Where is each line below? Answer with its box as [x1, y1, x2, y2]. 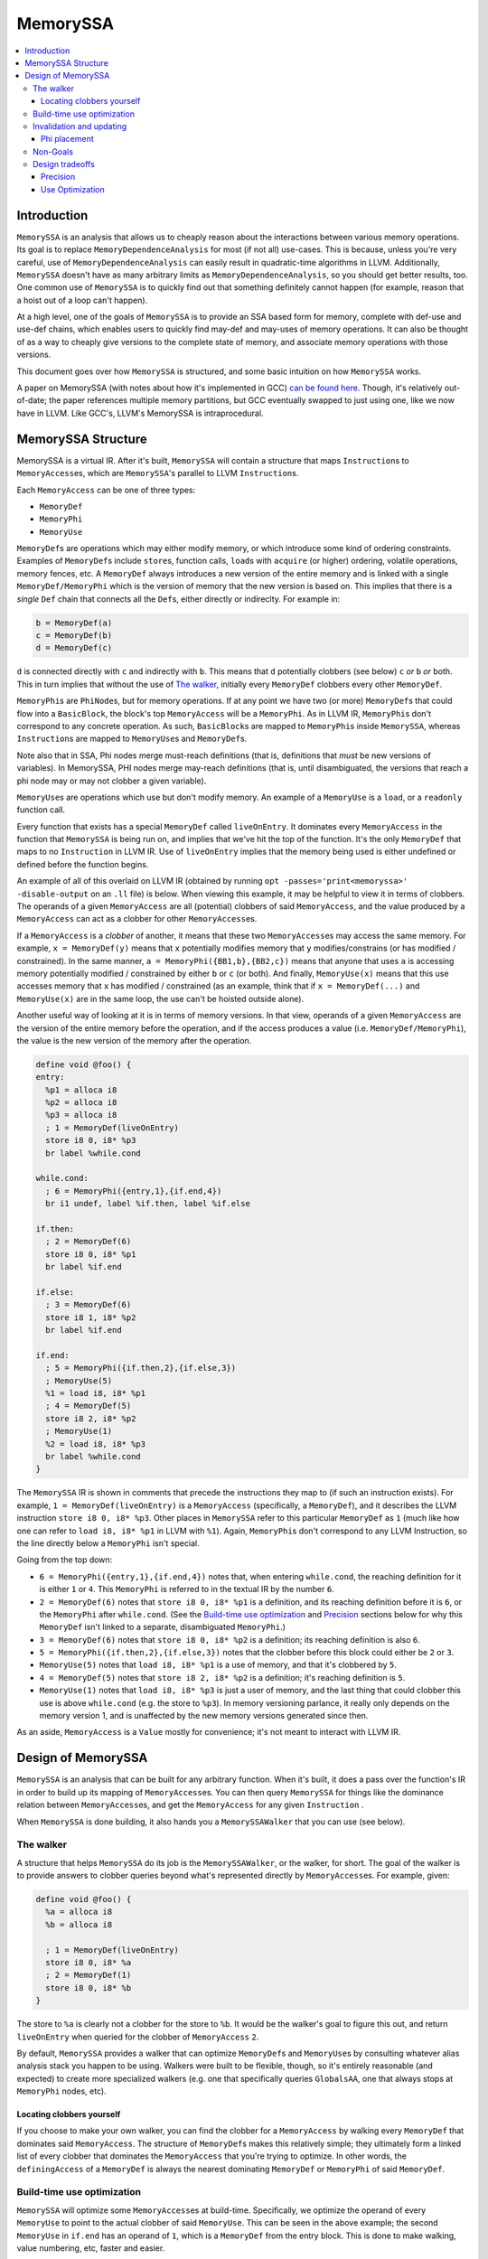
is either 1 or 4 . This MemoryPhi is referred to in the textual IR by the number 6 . [39, 1584, 334, 1595]
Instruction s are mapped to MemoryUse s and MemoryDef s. [16, 733, 248, 745]
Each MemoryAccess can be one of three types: [16, 484, 196, 495]
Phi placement [41, 134, 94, 145]
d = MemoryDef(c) [35, 642, 113, 653]
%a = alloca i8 [45, 1907, 113, 1917]
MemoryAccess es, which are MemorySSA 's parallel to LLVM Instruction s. [16, 468, 299, 479]
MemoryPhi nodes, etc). [16, 2086, 108, 2096]
